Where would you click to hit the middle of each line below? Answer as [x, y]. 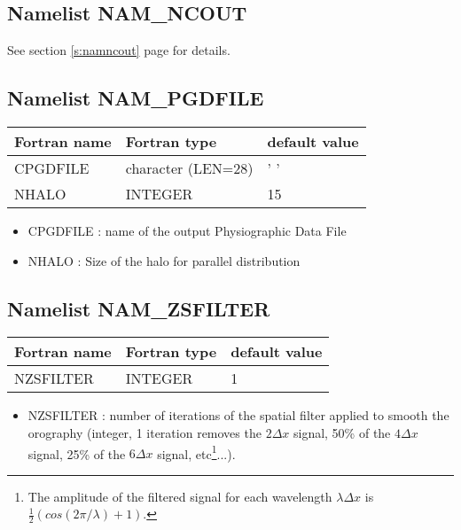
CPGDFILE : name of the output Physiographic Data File [187, 230]
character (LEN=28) [189, 168]
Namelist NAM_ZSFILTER [139, 308]
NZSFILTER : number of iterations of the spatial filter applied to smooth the [238, 415]
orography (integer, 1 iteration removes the [145, 432]
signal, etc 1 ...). [196, 452]
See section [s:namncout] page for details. [119, 50]
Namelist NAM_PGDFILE [136, 98]
